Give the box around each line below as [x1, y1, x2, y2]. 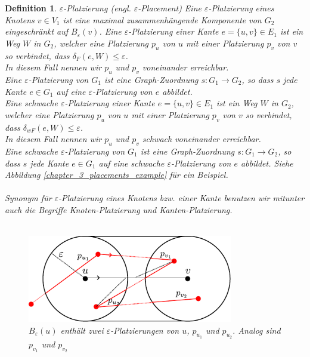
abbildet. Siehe [241, 156, 293, 169]
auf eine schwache [98, 156, 165, 169]
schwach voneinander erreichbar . [142, 133, 261, 145]
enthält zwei [60, 324, 104, 336]
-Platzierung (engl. [63, 2, 131, 14]
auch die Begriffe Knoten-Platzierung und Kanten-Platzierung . [5, 203, 232, 216]
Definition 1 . [5, 2, 57, 14]
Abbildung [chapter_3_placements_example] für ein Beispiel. [5, 168, 228, 181]
